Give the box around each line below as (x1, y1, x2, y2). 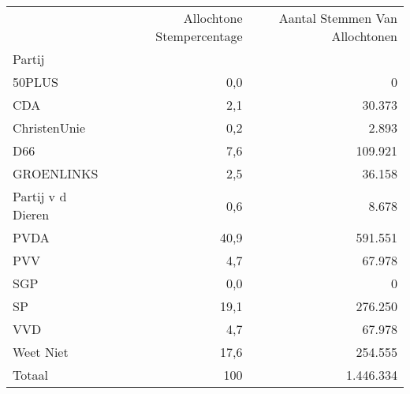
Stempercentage (155, 27, 243, 45)
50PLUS (13, 73, 58, 91)
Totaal (13, 366, 48, 384)
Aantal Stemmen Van (278, 9, 397, 27)
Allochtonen (331, 27, 397, 45)
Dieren (13, 205, 50, 223)
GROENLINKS (13, 164, 99, 182)
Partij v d (13, 187, 67, 205)
